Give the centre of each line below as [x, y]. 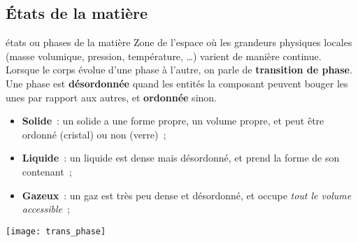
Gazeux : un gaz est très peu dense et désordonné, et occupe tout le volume [187, 195]
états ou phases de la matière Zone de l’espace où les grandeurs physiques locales [179, 42]
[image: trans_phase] [56, 231]
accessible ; [46, 209]
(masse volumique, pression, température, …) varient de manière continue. [164, 56]
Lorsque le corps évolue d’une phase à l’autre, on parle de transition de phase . [179, 70]
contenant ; [47, 171]
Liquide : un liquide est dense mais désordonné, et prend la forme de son [181, 158]
